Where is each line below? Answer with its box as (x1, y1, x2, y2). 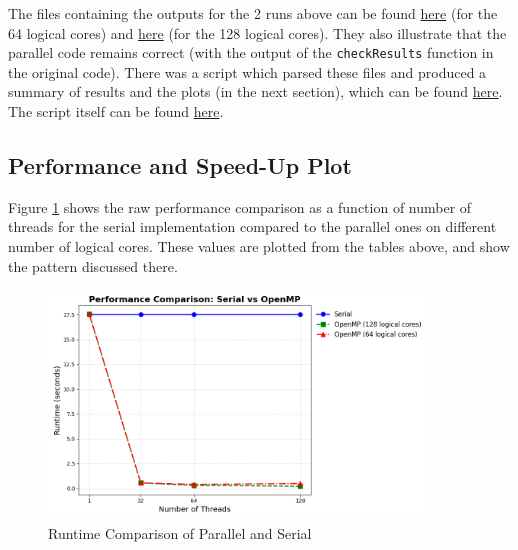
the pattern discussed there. (8, 255, 178, 276)
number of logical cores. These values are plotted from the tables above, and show (8, 236, 510, 257)
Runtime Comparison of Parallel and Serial (48, 522, 312, 543)
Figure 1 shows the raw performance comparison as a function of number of (8, 196, 472, 217)
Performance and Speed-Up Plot (8, 150, 352, 181)
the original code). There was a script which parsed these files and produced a (8, 61, 487, 82)
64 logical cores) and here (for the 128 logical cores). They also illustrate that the (8, 22, 507, 43)
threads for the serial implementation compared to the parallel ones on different (8, 216, 497, 237)
